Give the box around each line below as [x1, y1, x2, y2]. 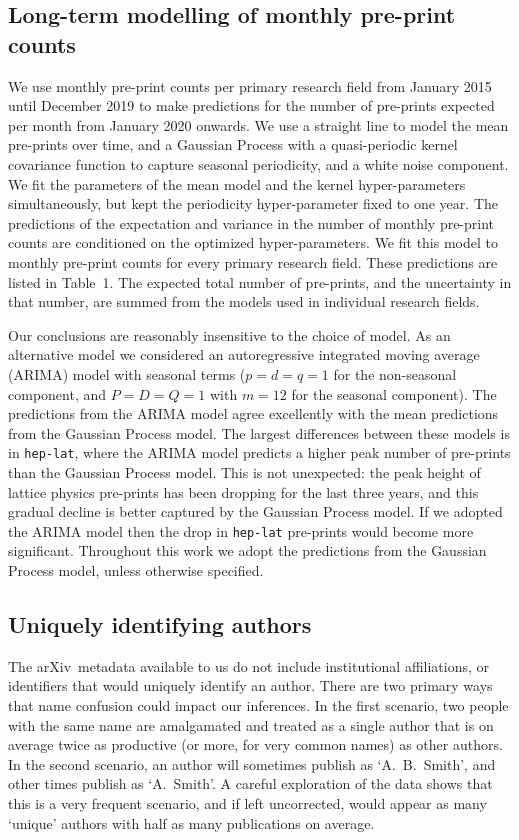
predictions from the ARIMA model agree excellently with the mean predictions [8, 403, 499, 424]
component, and [8, 383, 107, 404]
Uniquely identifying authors [8, 608, 312, 639]
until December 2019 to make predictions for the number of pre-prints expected [8, 95, 495, 116]
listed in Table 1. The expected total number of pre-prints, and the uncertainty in [8, 271, 512, 292]
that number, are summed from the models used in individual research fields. [8, 291, 480, 312]
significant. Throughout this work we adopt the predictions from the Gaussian [8, 540, 487, 561]
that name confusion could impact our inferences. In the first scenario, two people [8, 694, 509, 715]
